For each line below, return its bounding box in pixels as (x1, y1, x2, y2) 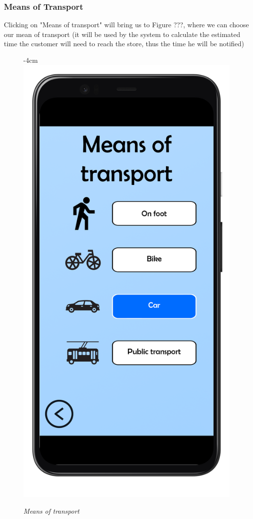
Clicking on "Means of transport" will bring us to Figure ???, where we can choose (4, 19, 249, 30)
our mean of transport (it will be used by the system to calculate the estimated (4, 29, 240, 39)
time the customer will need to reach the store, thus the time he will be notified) (4, 38, 244, 49)
